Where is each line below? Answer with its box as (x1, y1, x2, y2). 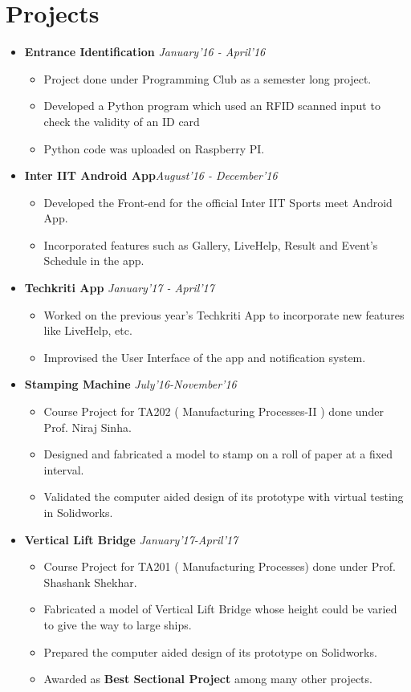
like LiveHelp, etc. (43, 322, 132, 339)
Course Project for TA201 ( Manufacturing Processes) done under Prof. (43, 558, 396, 575)
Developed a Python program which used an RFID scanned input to (43, 97, 380, 114)
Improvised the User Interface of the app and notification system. (43, 348, 366, 365)
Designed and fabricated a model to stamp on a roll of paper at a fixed (43, 446, 393, 462)
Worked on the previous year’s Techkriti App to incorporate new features (43, 306, 405, 323)
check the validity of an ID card (43, 112, 200, 129)
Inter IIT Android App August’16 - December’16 (24, 167, 278, 184)
